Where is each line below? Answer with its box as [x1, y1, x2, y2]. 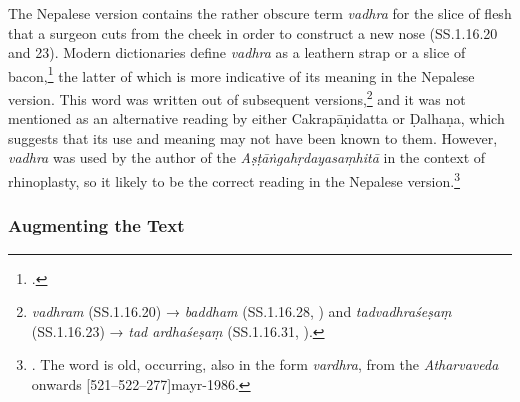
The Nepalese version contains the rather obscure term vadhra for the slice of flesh [8, 3, 512, 23]
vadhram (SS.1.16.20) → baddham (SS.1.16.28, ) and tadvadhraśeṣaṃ [31, 301, 452, 322]
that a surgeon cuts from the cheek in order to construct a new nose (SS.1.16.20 [8, 22, 498, 43]
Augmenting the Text [8, 213, 185, 238]
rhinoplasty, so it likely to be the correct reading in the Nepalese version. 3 [8, 168, 461, 191]
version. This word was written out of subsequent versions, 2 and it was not [8, 86, 466, 109]
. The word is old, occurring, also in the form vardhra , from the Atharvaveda [31, 354, 499, 375]
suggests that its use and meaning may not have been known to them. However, [8, 127, 498, 148]
